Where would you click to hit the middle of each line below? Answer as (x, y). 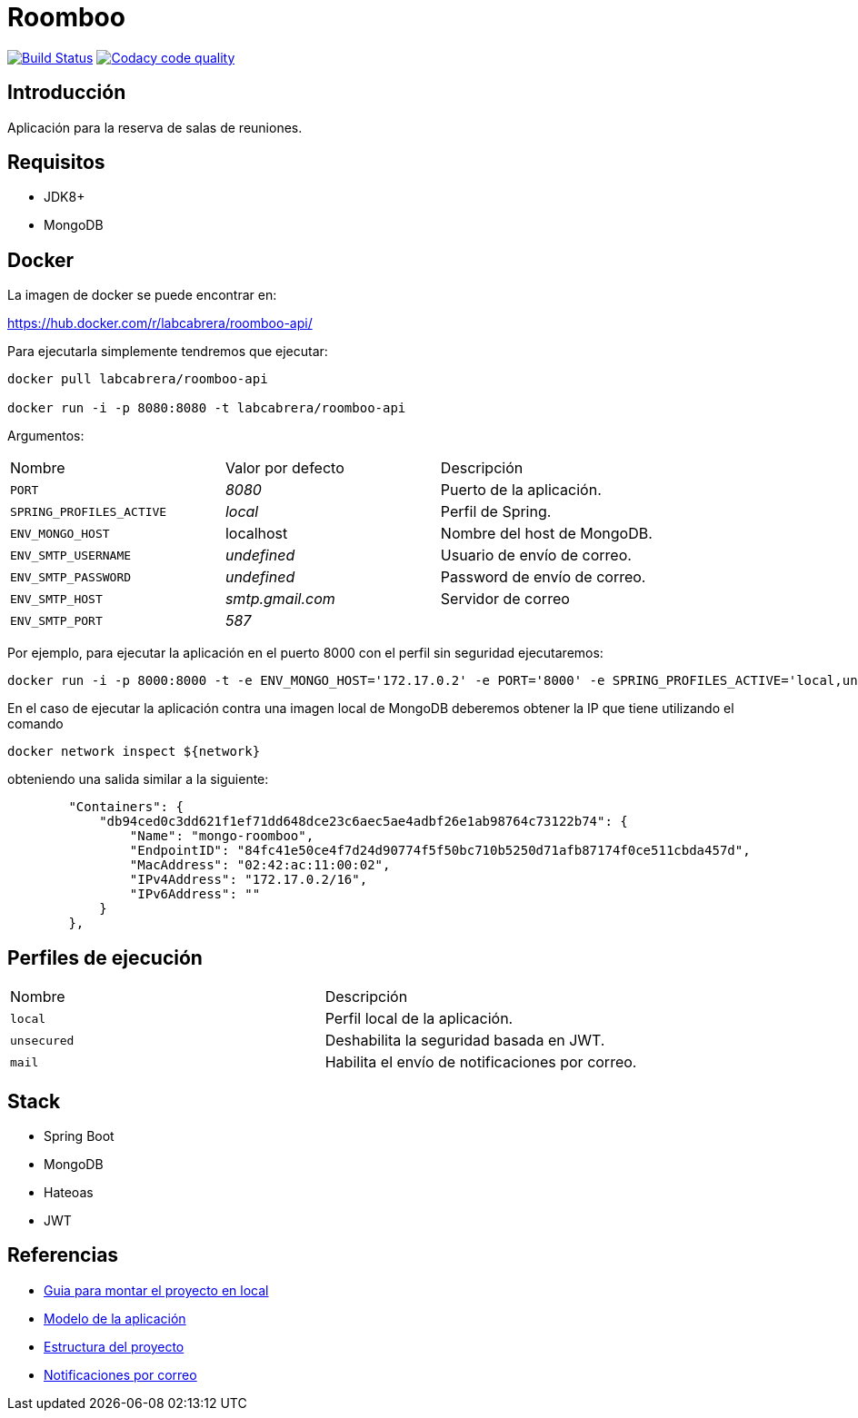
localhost (256, 534)
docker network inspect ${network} (134, 752)
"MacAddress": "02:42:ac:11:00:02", (260, 865)
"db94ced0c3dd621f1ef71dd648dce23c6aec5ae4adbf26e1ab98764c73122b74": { (364, 822)
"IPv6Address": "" (195, 894)
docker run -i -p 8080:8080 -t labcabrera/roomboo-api (207, 408)
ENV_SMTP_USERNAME (71, 555)
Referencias (63, 1255)
